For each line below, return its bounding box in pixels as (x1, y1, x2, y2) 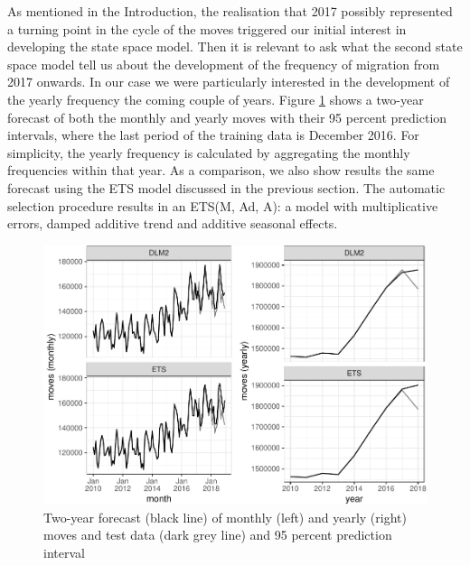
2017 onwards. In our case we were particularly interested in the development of (7, 72, 450, 91)
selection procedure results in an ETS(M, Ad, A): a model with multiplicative (7, 196, 438, 215)
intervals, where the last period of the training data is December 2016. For (7, 125, 419, 144)
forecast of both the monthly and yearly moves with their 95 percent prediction (7, 107, 447, 126)
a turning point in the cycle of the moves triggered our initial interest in (7, 19, 407, 38)
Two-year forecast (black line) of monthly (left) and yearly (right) (43, 507, 407, 526)
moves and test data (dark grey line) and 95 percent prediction (43, 525, 392, 544)
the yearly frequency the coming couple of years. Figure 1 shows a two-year (7, 89, 424, 108)
